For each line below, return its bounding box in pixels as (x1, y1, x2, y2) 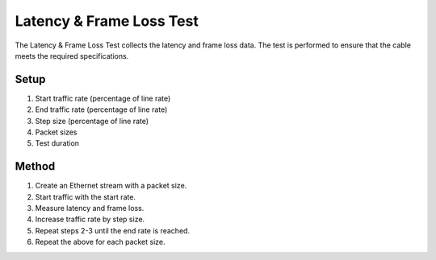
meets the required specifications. (15, 51, 129, 60)
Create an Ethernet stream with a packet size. (35, 181, 187, 191)
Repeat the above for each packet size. (35, 237, 166, 247)
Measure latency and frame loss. (35, 204, 145, 213)
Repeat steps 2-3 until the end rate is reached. (35, 225, 190, 235)
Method (15, 159, 56, 173)
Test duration (35, 138, 80, 148)
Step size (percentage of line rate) (35, 116, 149, 126)
